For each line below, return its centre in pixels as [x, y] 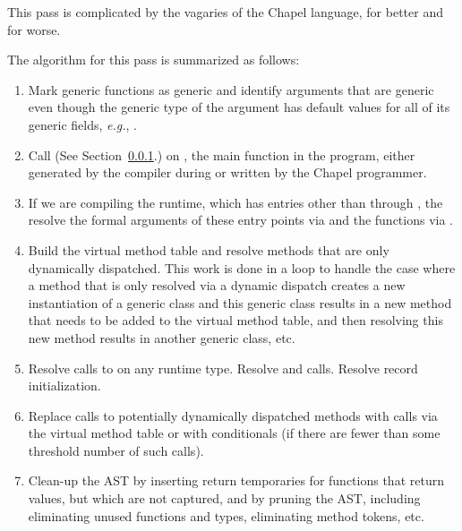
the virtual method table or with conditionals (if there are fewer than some [234, 433]
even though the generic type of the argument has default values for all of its [239, 107]
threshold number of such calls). [116, 450]
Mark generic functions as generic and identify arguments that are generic [231, 89]
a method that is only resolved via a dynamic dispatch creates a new [217, 285]
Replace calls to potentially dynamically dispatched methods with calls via [233, 415]
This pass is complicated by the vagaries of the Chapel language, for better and [225, 12]
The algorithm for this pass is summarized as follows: [154, 60]
